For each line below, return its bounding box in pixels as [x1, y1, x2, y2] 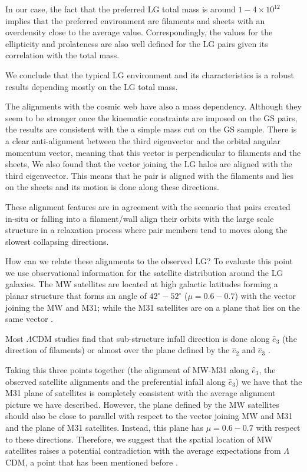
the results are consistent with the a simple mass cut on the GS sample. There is [5, 123, 297, 135]
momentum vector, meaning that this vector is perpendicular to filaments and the [5, 146, 301, 158]
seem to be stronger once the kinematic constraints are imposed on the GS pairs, [5, 111, 298, 124]
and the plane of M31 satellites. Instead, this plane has [5, 421, 203, 433]
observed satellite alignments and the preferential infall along [5, 375, 226, 387]
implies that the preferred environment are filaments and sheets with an [5, 14, 265, 26]
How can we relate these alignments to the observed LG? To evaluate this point [5, 255, 293, 267]
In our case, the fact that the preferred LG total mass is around [5, 3, 236, 15]
